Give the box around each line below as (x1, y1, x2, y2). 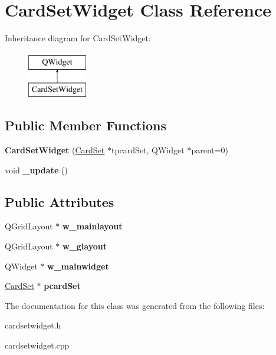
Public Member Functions (5, 116, 166, 134)
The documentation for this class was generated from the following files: (5, 299, 265, 311)
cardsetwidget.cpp (5, 339, 70, 351)
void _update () (5, 163, 68, 176)
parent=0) (191, 144, 229, 156)
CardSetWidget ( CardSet (5, 144, 105, 156)
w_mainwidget (47, 259, 109, 272)
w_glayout (62, 240, 107, 252)
